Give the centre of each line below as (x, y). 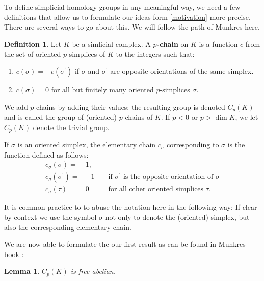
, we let (247, 117)
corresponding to (193, 145)
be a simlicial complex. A (111, 44)
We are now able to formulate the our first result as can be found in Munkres (125, 244)
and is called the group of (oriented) (61, 117)
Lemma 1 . (22, 271)
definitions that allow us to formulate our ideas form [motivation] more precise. (127, 17)
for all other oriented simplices (156, 189)
